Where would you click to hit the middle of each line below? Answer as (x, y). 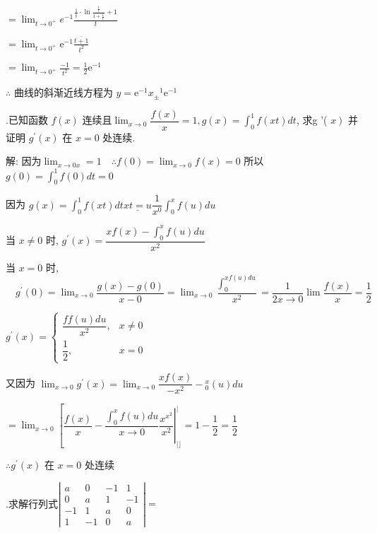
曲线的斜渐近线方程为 (63, 92)
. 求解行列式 (32, 503)
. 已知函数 (27, 120)
